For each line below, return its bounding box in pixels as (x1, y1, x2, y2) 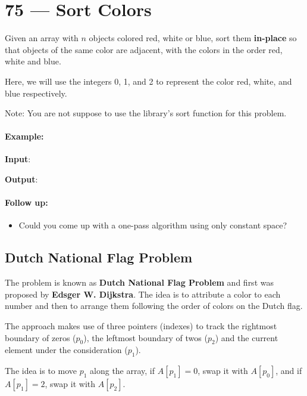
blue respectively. (5, 86, 67, 99)
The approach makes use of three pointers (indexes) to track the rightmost (5, 320, 277, 332)
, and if (275, 364, 302, 377)
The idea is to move (5, 364, 77, 377)
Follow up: (5, 196, 48, 209)
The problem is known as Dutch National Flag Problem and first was (5, 276, 274, 289)
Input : (5, 153, 31, 165)
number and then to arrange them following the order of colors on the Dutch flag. (5, 299, 303, 312)
